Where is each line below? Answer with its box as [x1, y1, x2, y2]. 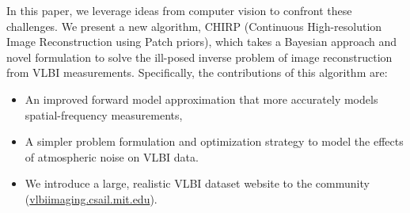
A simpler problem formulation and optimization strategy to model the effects [25, 133, 404, 150]
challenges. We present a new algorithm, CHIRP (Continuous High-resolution [6, 17, 382, 34]
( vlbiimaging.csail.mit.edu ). [25, 190, 158, 207]
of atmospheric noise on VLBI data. [25, 148, 199, 165]
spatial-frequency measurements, [25, 106, 183, 123]
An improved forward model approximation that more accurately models [25, 90, 378, 107]
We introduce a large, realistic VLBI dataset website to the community [25, 175, 370, 192]
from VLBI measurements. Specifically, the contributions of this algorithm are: [6, 64, 388, 81]
